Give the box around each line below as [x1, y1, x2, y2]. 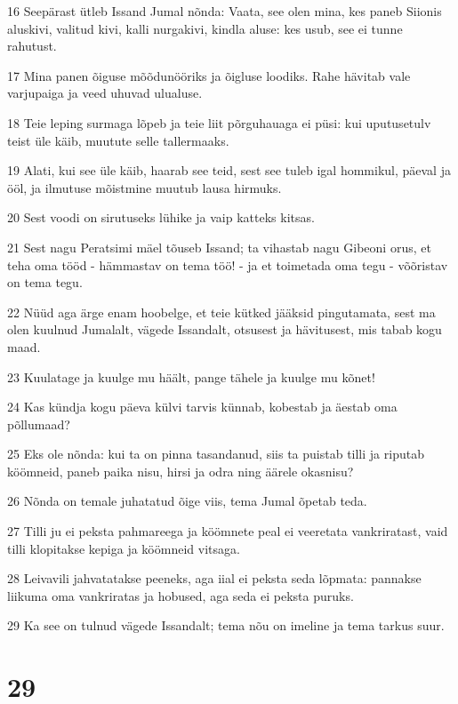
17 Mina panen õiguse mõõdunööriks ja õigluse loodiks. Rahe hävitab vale [7, 66, 411, 84]
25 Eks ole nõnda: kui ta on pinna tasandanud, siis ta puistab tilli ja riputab [7, 444, 424, 463]
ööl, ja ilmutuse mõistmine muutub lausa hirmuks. [7, 178, 282, 196]
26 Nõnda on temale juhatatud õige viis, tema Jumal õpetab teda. [7, 492, 367, 510]
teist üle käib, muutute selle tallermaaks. [7, 131, 229, 149]
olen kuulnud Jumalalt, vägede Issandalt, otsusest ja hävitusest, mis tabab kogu [7, 320, 442, 339]
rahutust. [7, 36, 57, 55]
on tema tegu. [7, 273, 83, 292]
